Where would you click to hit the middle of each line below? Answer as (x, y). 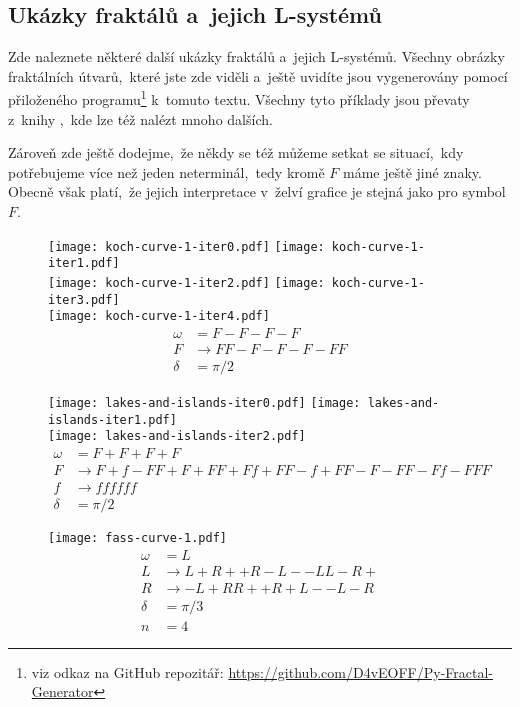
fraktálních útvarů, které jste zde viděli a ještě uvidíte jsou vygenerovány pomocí (258, 75)
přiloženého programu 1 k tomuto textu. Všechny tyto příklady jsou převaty (239, 98)
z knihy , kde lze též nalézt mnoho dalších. (140, 118)
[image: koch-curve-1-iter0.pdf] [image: (186, 246)
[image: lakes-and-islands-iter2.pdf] (177, 436)
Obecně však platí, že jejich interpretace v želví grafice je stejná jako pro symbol (257, 191)
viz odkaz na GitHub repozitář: (127, 671)
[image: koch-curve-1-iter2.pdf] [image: (186, 282)
